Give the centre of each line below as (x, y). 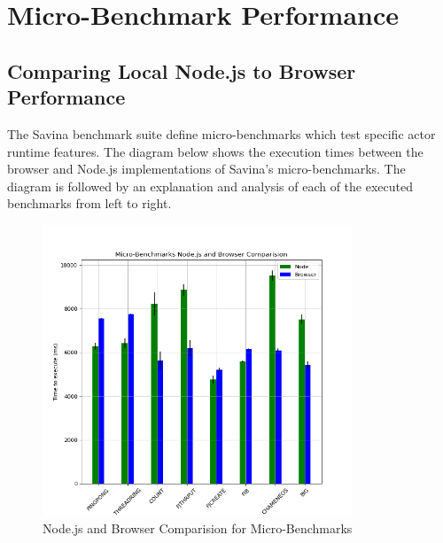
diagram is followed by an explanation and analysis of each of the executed (210, 186)
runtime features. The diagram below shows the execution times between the (215, 151)
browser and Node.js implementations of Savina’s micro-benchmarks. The (206, 169)
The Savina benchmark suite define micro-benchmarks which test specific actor (221, 133)
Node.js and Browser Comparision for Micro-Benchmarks (198, 527)
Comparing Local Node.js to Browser (182, 70)
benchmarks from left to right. (89, 203)
